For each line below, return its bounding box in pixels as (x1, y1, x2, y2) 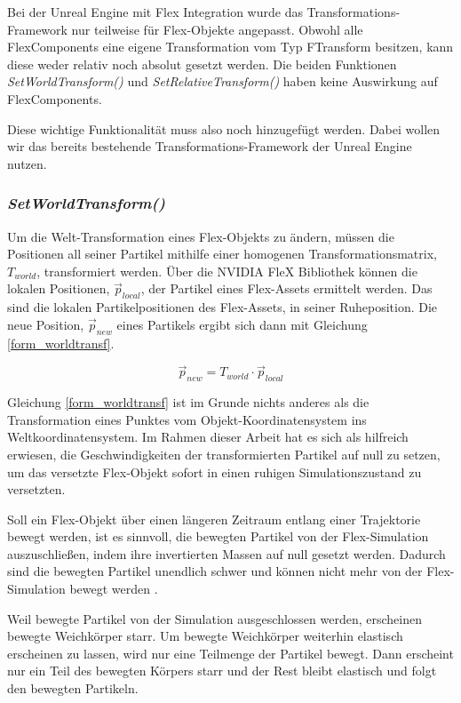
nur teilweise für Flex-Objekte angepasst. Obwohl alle (71, 20, 363, 38)
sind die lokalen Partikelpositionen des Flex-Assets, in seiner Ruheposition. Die (7, 298, 438, 316)
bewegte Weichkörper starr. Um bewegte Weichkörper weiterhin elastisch (7, 627, 403, 645)
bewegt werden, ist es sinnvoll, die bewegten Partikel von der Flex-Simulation (7, 527, 429, 546)
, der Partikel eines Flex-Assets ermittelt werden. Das (140, 279, 433, 298)
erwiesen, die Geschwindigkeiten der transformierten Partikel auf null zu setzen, (7, 444, 441, 463)
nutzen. (7, 154, 47, 172)
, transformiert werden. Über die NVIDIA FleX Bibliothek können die (36, 261, 417, 280)
